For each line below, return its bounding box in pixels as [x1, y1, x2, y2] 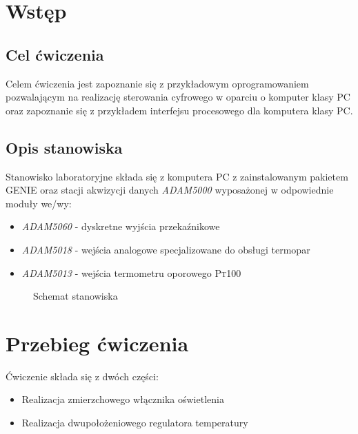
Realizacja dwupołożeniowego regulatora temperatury [21, 415, 248, 430]
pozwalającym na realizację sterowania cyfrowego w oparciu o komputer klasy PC [6, 90, 350, 104]
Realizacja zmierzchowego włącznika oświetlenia [21, 392, 224, 406]
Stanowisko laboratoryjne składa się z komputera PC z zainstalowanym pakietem [6, 169, 348, 183]
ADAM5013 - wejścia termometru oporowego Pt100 [21, 265, 241, 280]
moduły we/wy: [6, 196, 72, 210]
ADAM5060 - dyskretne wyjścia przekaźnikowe [21, 219, 220, 234]
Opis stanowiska [6, 136, 123, 158]
